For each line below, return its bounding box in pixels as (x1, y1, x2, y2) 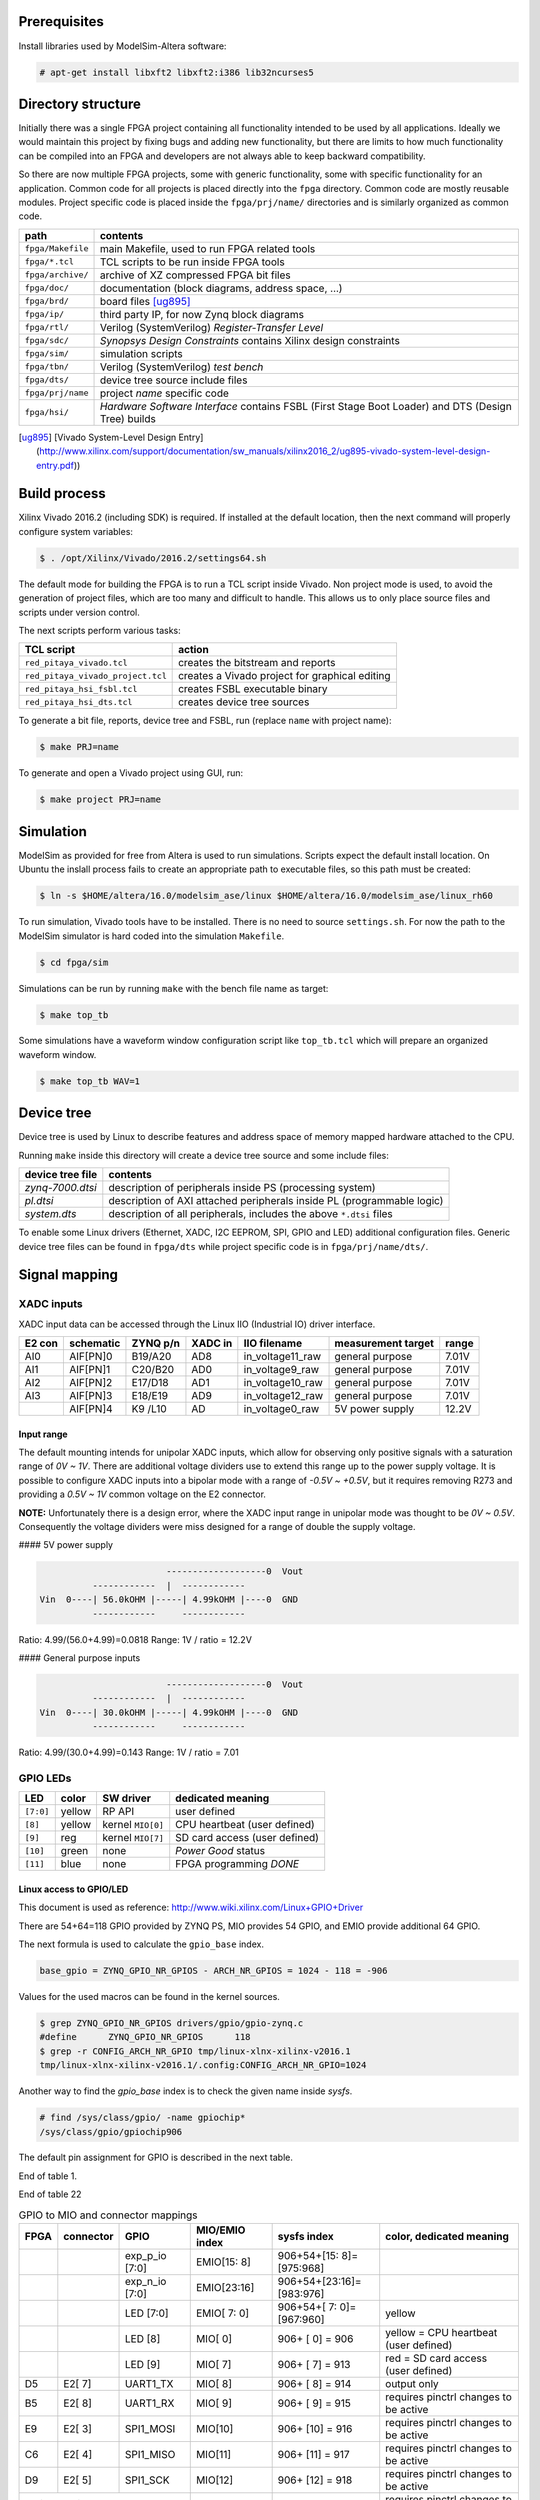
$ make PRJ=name (39, 741, 120, 753)
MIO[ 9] (195, 2396, 232, 2410)
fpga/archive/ (24, 270, 89, 280)
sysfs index (277, 2230, 334, 2244)
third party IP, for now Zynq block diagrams (99, 307, 305, 321)
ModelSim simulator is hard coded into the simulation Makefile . (18, 930, 285, 942)
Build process (18, 485, 107, 502)
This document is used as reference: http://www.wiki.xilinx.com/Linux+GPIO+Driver (18, 1901, 364, 1914)
